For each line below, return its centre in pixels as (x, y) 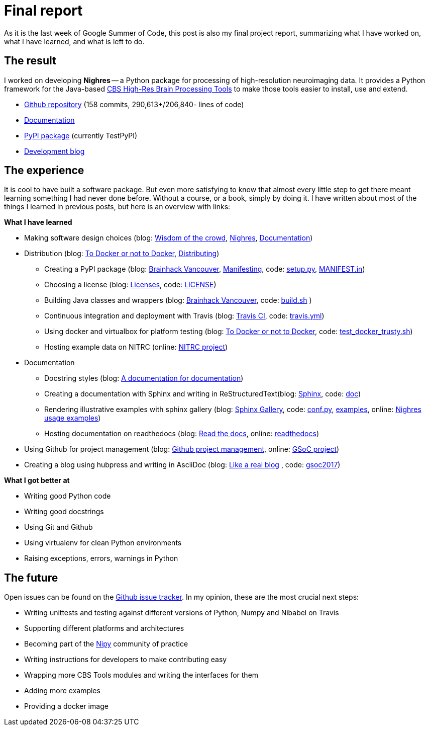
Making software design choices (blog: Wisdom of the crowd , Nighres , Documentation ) (169, 238)
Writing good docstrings (64, 512)
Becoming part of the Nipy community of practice (106, 644)
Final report (43, 11)
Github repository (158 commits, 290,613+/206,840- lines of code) (134, 104)
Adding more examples (62, 691)
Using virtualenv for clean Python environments (103, 543)
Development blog (55, 151)
